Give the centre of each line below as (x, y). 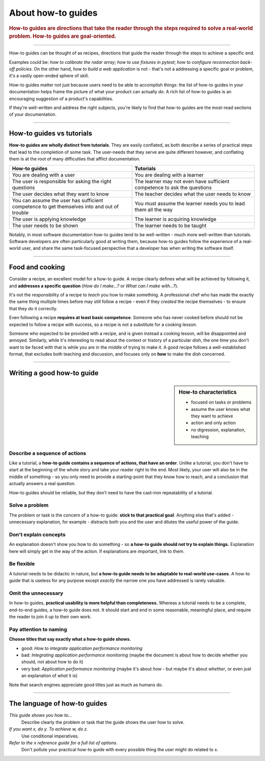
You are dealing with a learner (169, 175)
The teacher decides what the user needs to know (193, 194)
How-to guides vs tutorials (51, 133)
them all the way (154, 210)
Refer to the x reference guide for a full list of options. (63, 743)
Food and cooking (37, 267)
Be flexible (22, 564)
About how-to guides (53, 13)
